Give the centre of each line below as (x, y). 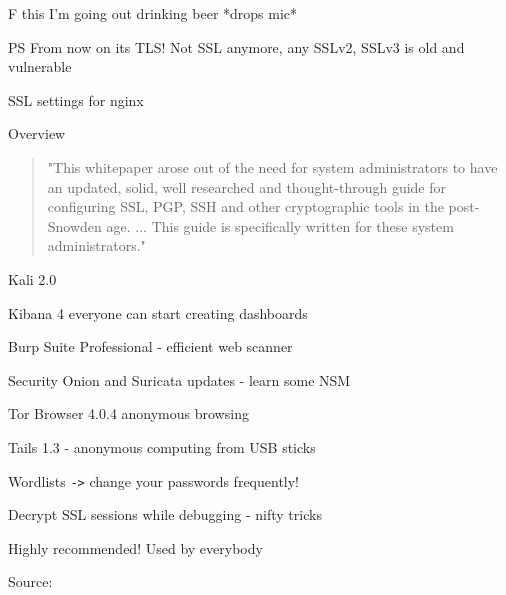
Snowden (74, 225)
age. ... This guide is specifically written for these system (280, 225)
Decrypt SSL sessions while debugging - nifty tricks (165, 514)
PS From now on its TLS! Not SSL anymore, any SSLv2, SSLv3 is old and (236, 46)
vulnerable (40, 66)
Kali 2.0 (32, 278)
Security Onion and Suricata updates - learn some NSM (179, 379)
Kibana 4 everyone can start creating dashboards (158, 312)
